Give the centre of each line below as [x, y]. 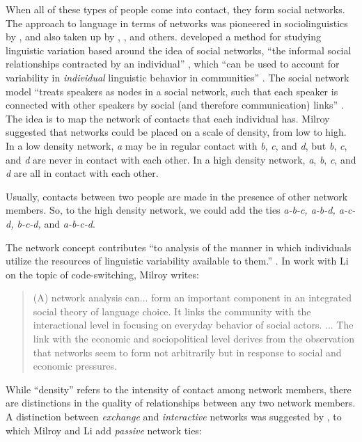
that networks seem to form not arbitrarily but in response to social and [187, 352]
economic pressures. [75, 366]
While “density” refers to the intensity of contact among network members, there [179, 389]
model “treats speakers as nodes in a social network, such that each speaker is [172, 91]
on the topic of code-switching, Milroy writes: [102, 274]
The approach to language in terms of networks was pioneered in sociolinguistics [177, 23]
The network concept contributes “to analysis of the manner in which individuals [179, 247]
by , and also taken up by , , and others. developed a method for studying [164, 37]
